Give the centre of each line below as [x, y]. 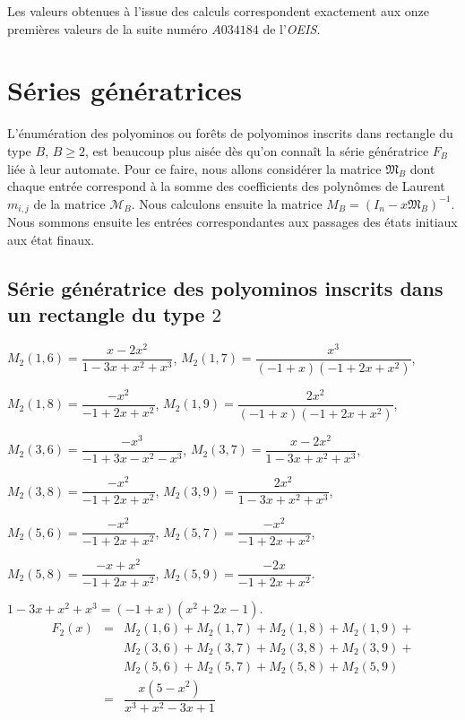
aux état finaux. [51, 239]
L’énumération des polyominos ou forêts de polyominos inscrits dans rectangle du [230, 133]
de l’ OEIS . [292, 28]
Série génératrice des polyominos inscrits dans [225, 287]
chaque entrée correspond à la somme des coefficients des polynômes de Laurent [226, 186]
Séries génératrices [125, 90]
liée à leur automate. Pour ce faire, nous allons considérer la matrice [194, 168]
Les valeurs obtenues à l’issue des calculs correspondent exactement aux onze [219, 11]
